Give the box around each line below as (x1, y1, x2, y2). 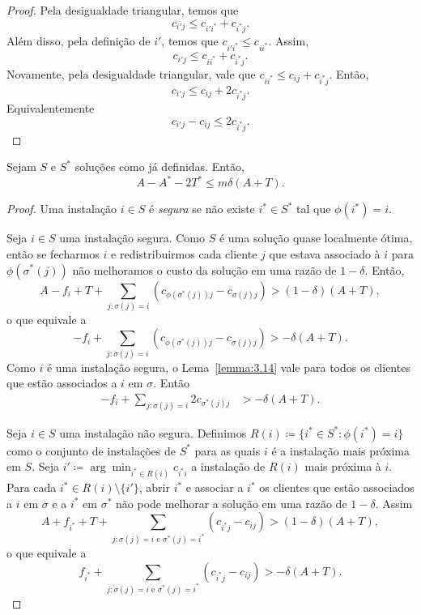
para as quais (194, 442, 261, 459)
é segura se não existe (148, 200, 255, 217)
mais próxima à (304, 458, 381, 475)
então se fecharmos (6, 245, 100, 262)
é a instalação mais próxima (271, 442, 410, 459)
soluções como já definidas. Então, (74, 158, 245, 175)
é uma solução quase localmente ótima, (219, 229, 413, 246)
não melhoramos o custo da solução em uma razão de (72, 261, 337, 278)
